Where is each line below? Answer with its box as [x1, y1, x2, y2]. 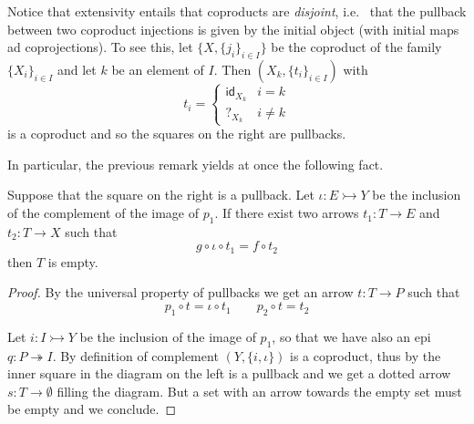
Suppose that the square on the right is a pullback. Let [7, 185, 314, 204]
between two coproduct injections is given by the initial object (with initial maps [7, 19, 459, 38]
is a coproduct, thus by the [290, 346, 441, 365]
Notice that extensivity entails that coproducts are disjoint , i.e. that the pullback [7, 2, 467, 20]
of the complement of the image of [7, 203, 199, 222]
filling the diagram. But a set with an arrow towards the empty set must [57, 381, 462, 400]
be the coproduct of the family [271, 37, 442, 57]
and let [57, 59, 97, 78]
